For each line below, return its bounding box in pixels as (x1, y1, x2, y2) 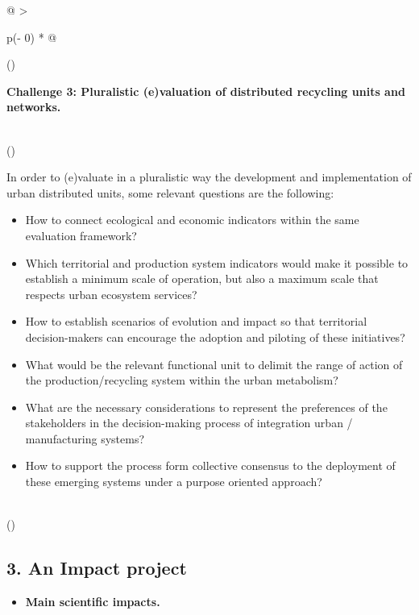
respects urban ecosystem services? (25, 285, 197, 302)
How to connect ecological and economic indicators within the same (25, 211, 359, 228)
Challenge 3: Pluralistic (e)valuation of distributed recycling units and (6, 82, 405, 99)
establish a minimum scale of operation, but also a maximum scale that (25, 270, 379, 287)
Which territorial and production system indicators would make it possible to (25, 254, 409, 271)
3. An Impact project (6, 555, 187, 580)
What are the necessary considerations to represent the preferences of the (25, 398, 388, 415)
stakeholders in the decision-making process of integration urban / (25, 414, 353, 431)
